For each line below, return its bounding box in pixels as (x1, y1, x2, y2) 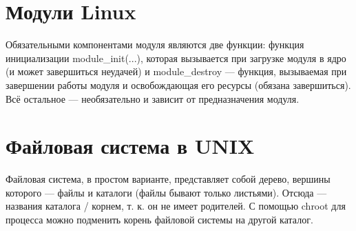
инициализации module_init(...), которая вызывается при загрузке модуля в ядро (6, 50, 346, 65)
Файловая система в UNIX (6, 132, 255, 160)
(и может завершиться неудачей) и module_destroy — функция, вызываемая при (6, 64, 347, 79)
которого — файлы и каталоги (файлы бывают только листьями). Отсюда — (6, 185, 327, 199)
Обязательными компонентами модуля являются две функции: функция (6, 37, 304, 52)
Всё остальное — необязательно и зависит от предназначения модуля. (6, 91, 300, 106)
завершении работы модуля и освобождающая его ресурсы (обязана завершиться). (6, 77, 351, 92)
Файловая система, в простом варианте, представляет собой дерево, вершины (6, 172, 331, 186)
